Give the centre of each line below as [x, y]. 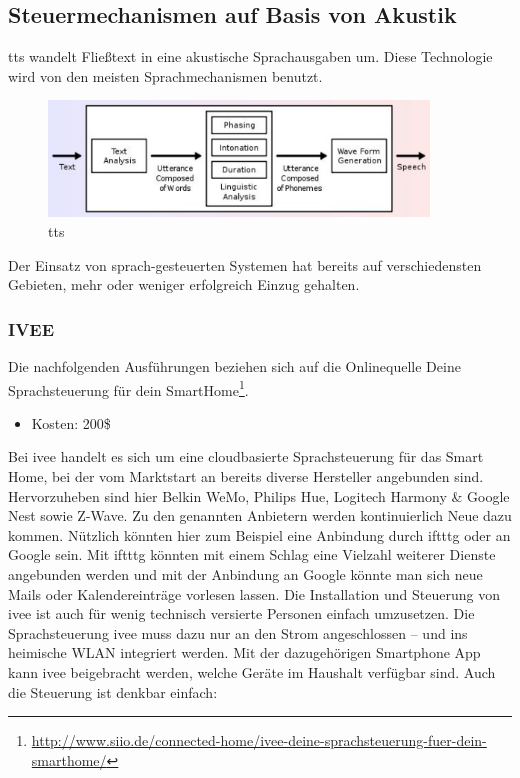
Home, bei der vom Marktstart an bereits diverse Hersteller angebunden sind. [246, 476]
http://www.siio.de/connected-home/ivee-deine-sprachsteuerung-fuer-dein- [259, 740]
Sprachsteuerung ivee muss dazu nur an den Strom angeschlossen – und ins [238, 632]
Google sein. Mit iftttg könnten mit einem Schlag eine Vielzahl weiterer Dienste [252, 554]
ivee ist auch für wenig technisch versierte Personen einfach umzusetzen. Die [241, 613]
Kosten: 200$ [71, 422]
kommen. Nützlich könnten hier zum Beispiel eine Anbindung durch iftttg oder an [259, 534]
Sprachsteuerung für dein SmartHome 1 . [128, 388]
